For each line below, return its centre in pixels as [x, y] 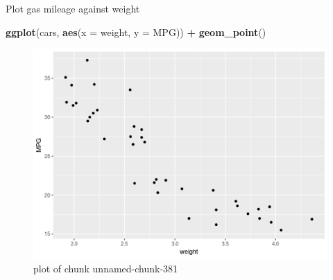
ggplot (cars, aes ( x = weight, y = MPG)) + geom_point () [136, 32]
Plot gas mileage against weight [73, 8]
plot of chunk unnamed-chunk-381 [106, 268]
